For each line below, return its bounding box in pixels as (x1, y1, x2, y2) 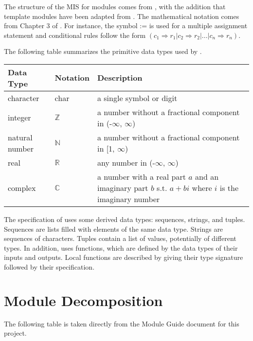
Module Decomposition (4, 290, 163, 310)
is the (219, 182, 239, 193)
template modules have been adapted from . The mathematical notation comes (4, 11, 239, 21)
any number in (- (97, 156, 155, 168)
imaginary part (97, 182, 148, 193)
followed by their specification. (4, 261, 95, 272)
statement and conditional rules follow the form (4, 30, 146, 40)
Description (97, 72, 143, 84)
